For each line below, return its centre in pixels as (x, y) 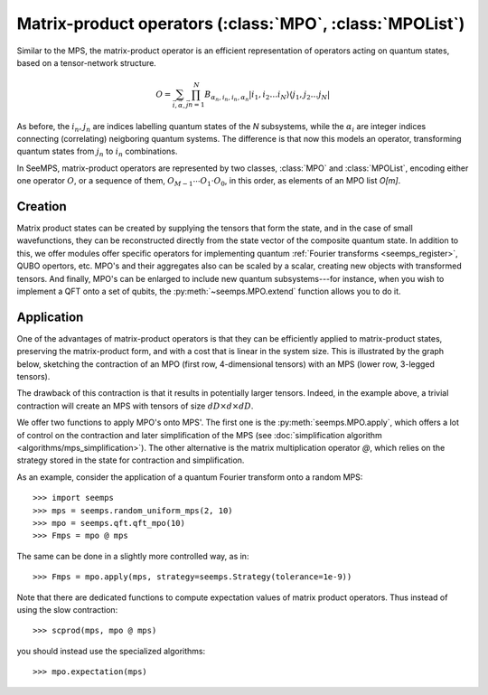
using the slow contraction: (67, 609)
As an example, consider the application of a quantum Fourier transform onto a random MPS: (190, 477)
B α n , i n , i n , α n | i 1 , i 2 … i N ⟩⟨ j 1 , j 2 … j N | (267, 96)
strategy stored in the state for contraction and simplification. (131, 460)
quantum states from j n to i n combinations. (97, 152)
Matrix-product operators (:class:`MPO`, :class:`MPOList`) (241, 23)
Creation (42, 207)
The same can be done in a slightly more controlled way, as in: (133, 556)
